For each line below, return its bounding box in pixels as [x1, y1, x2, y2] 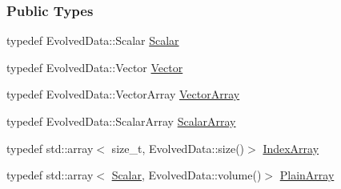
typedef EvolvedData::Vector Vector [6, 58, 183, 75]
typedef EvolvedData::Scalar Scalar [6, 32, 179, 49]
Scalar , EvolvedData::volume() [111, 167, 262, 183]
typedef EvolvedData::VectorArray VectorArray [6, 86, 240, 103]
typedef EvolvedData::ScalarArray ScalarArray [6, 113, 236, 129]
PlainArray [279, 167, 335, 183]
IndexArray [263, 139, 319, 156]
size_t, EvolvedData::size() [111, 139, 245, 156]
